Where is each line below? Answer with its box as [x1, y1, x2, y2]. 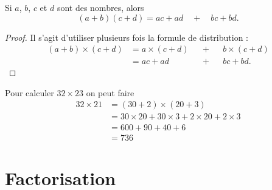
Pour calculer [5, 86, 54, 99]
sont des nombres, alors [57, 1, 144, 13]
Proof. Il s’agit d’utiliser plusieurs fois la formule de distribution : [5, 30, 248, 43]
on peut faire [86, 86, 134, 99]
